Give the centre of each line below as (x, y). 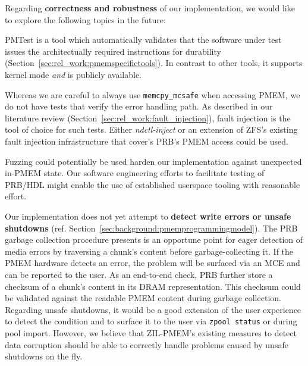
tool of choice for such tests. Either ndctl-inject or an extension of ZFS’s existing (151, 129)
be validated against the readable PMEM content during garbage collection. (143, 298)
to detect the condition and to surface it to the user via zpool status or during (151, 321)
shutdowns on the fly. (44, 356)
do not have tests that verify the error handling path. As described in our (139, 106)
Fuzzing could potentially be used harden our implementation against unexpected (153, 161)
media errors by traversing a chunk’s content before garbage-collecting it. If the (149, 251)
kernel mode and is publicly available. (73, 74)
